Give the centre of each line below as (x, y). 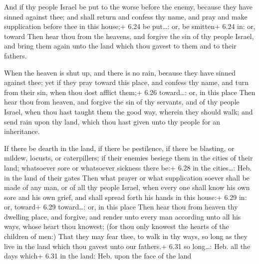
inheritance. (22, 131)
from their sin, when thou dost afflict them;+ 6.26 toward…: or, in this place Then (130, 92)
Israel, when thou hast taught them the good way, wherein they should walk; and (129, 111)
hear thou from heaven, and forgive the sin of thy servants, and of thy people (122, 102)
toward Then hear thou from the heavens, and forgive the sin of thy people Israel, (129, 36)
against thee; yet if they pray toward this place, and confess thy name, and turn (127, 82)
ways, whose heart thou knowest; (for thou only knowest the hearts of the (117, 226)
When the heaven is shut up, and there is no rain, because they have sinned (120, 72)
